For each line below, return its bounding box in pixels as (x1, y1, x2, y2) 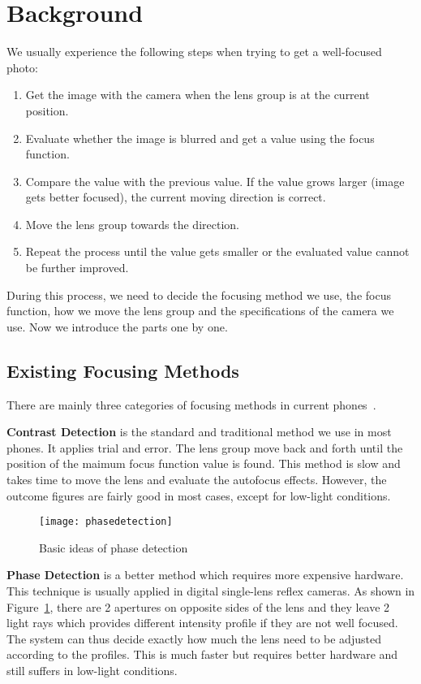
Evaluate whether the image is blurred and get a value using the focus (25, 129, 375, 146)
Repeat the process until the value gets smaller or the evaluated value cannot (25, 243, 410, 260)
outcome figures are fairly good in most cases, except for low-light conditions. (6, 487, 391, 504)
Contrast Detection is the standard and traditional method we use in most (6, 423, 392, 440)
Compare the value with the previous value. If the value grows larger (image (25, 172, 405, 189)
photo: (6, 58, 38, 76)
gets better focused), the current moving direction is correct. (25, 188, 326, 206)
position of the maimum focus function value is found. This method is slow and (6, 455, 401, 472)
